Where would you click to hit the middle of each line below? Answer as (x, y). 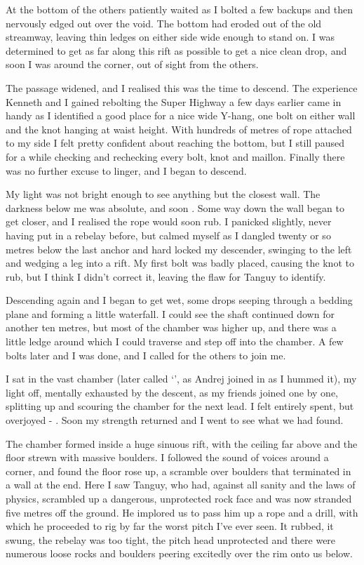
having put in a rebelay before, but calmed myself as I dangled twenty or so (168, 235)
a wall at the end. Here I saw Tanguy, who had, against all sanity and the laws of (181, 485)
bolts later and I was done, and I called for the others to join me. (146, 355)
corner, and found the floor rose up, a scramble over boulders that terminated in (178, 471)
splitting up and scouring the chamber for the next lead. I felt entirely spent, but (180, 406)
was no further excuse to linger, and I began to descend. (126, 170)
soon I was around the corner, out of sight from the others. (132, 64)
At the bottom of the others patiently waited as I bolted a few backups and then (179, 9)
